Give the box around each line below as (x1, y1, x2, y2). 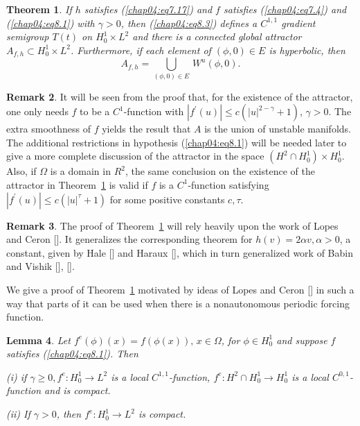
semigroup (6, 29, 49, 44)
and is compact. (44, 383, 111, 398)
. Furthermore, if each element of (70, 42, 211, 57)
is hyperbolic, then (269, 42, 345, 57)
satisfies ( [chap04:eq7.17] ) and (84, 2, 213, 16)
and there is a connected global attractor (132, 29, 302, 44)
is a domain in (50, 164, 111, 178)
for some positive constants (109, 191, 225, 206)
